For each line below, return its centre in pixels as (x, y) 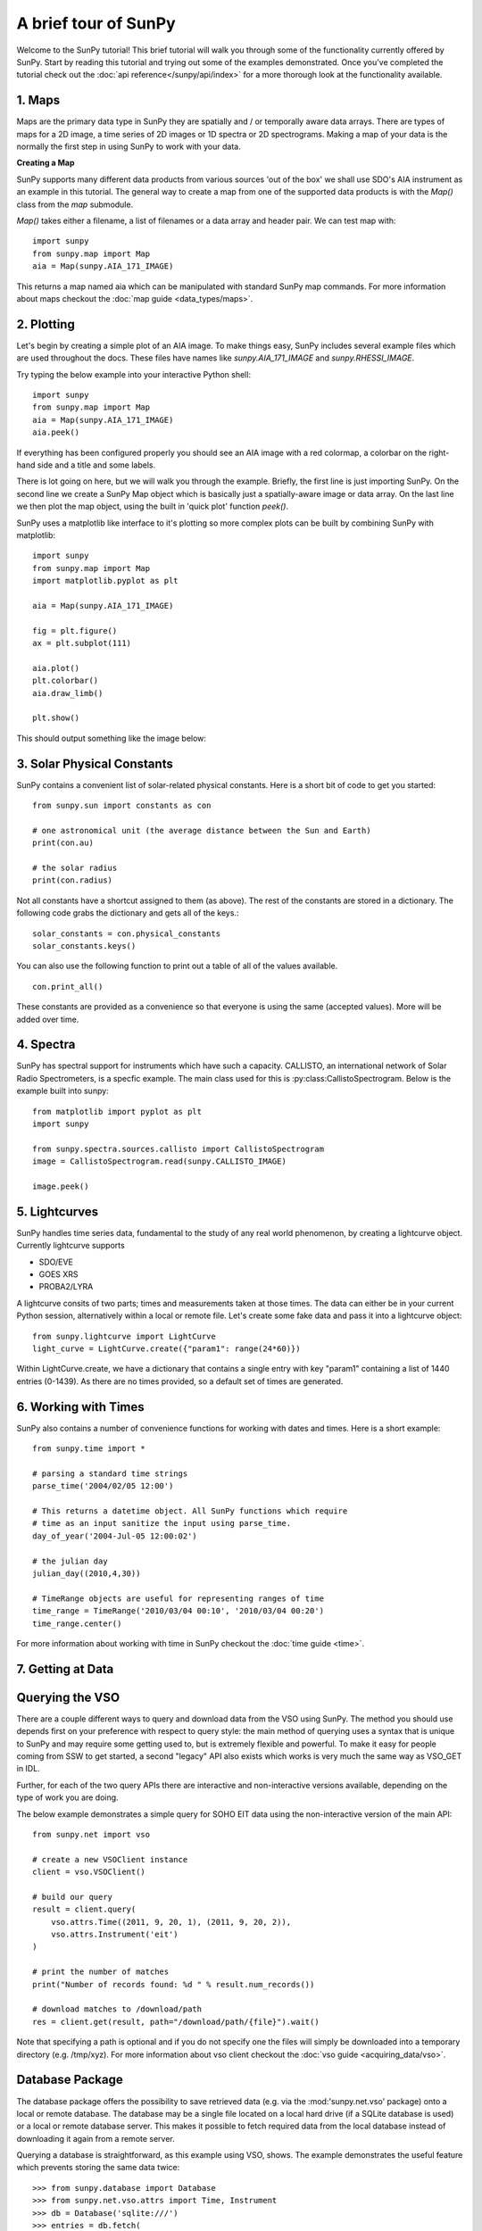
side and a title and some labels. (96, 465)
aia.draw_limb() (68, 693)
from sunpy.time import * (89, 1449)
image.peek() (61, 1186)
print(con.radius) (73, 880)
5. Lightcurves (58, 1211)
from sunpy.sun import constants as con (122, 806)
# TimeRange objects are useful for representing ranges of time (179, 1598)
